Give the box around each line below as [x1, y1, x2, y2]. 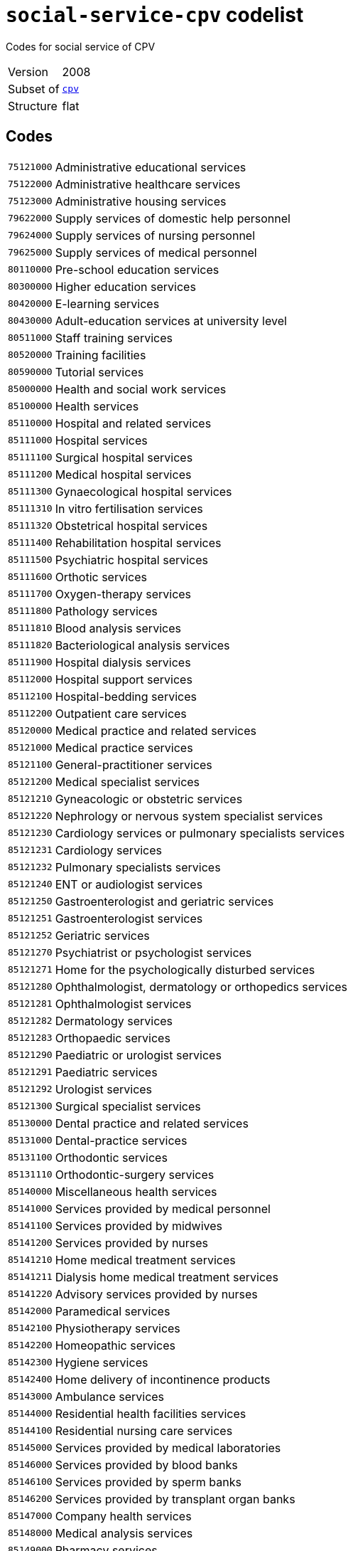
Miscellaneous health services [55, 1184, 217, 1199]
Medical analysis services [55, 1525, 193, 1540]
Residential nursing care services [55, 1423, 233, 1438]
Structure [8, 98, 58, 113]
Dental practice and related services [55, 1116, 249, 1131]
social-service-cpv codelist [6, 3, 304, 27]
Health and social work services [55, 381, 227, 396]
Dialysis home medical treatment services [55, 1269, 278, 1284]
